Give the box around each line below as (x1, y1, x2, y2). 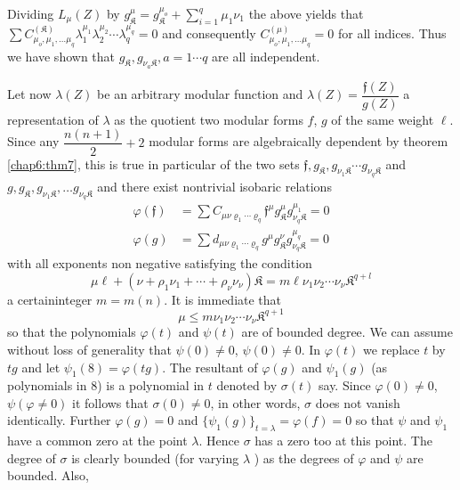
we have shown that (7, 46, 116, 65)
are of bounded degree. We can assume (241, 323, 453, 341)
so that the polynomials (7, 323, 136, 341)
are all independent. (212, 46, 320, 65)
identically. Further (7, 411, 111, 429)
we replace (363, 339, 420, 358)
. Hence (198, 431, 239, 450)
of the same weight (331, 110, 434, 128)
